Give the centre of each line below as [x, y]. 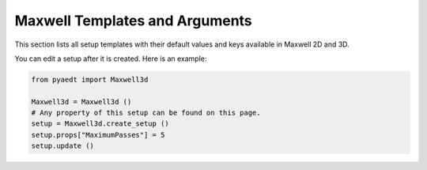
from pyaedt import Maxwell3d [90, 79]
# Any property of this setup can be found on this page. [146, 113]
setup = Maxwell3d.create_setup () [100, 124]
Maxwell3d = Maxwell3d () [81, 102]
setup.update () [63, 146]
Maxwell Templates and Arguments [133, 21]
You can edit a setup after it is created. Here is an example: [111, 59]
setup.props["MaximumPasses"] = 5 [98, 135]
